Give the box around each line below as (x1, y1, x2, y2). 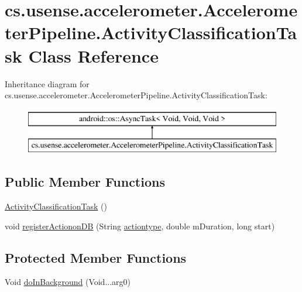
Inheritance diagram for (5, 77, 90, 90)
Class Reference (28, 43, 159, 67)
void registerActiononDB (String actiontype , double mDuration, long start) (5, 219, 275, 232)
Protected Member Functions (5, 248, 187, 266)
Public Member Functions (5, 173, 165, 191)
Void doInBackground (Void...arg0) (5, 276, 131, 288)
